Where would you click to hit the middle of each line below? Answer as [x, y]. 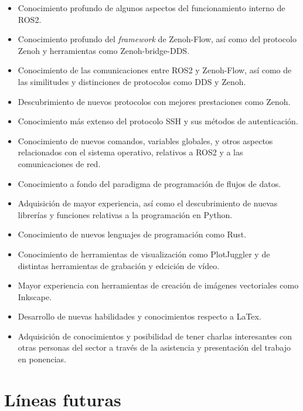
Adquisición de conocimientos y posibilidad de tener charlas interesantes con [155, 336]
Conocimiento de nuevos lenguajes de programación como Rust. [132, 234]
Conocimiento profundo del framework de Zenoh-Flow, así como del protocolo [157, 39]
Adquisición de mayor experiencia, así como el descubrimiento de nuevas [148, 203]
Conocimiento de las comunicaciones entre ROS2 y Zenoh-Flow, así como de [155, 70]
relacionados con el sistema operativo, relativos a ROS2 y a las [130, 152]
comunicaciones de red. [59, 163]
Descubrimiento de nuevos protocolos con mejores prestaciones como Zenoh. [154, 101]
